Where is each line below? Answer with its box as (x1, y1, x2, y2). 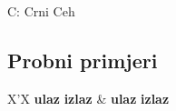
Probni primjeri (7, 45, 158, 74)
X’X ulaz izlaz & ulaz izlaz (7, 88, 170, 107)
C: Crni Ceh (7, 2, 75, 20)
